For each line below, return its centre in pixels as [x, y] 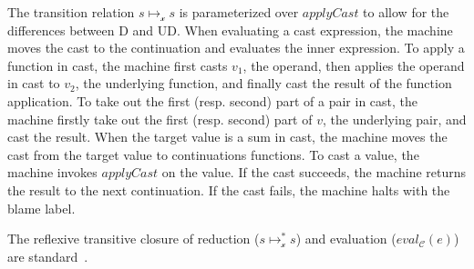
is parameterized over [239, 12]
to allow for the [406, 12]
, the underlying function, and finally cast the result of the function [263, 83]
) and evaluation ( [346, 239]
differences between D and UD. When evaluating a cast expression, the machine [230, 30]
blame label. [41, 208]
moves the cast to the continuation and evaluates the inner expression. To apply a [236, 48]
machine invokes [52, 172]
